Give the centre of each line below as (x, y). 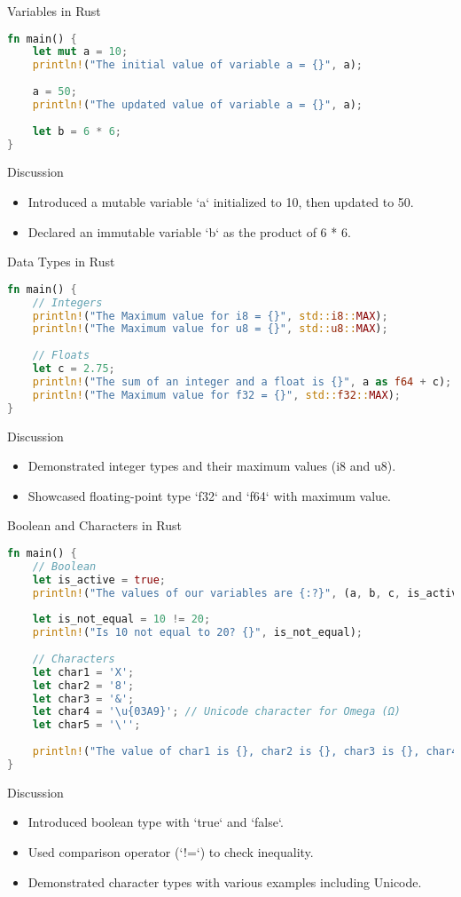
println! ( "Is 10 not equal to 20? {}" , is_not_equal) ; (197, 633)
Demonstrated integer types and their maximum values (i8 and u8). (212, 466)
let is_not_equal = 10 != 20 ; (121, 619)
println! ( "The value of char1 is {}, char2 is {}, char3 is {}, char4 (245, 752)
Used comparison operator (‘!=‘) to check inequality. (171, 852)
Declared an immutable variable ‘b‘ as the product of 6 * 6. (189, 231)
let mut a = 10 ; (80, 52)
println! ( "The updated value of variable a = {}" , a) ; (197, 104)
